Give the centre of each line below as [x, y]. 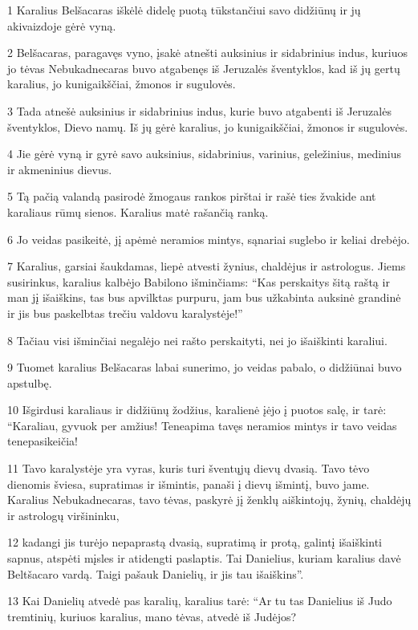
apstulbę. [30, 382]
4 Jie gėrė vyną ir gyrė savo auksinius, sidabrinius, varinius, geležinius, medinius [205, 154]
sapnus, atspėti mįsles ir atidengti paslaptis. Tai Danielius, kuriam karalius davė [204, 558]
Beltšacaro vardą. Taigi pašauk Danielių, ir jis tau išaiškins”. [156, 573]
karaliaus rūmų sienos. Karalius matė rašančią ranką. [138, 211]
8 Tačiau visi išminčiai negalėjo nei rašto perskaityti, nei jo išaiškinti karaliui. [197, 340]
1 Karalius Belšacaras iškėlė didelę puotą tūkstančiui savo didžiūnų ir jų [184, 10]
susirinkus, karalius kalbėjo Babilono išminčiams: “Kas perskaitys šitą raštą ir [199, 281]
